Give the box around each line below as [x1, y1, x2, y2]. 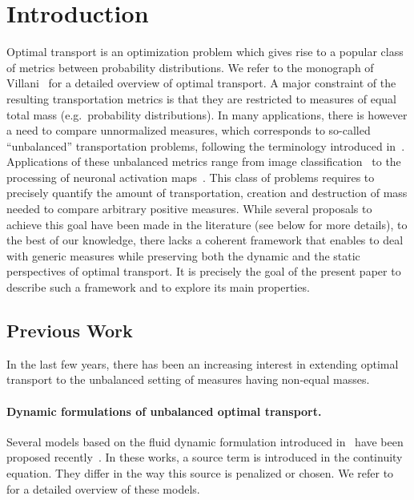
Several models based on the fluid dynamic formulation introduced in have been [6, 433, 404, 450]
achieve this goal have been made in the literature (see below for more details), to [6, 216, 408, 232]
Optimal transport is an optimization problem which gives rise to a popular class [6, 43, 404, 60]
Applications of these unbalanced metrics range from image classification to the [6, 153, 401, 170]
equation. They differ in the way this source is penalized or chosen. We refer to [6, 465, 394, 481]
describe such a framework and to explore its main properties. [6, 279, 310, 296]
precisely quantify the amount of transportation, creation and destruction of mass [6, 184, 408, 201]
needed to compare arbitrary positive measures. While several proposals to [6, 200, 372, 217]
